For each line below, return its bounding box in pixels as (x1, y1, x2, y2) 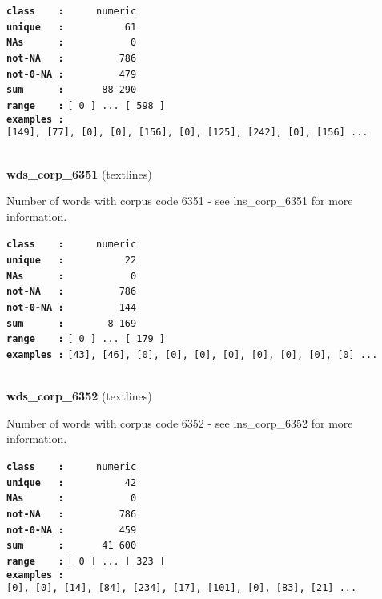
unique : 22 (6, 254, 137, 266)
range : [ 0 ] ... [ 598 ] (6, 99, 166, 111)
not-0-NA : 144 (6, 301, 137, 313)
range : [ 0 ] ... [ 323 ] (6, 555, 166, 567)
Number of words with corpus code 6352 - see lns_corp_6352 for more (6, 414, 353, 431)
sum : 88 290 (6, 84, 137, 96)
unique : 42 (6, 476, 137, 488)
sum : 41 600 (6, 540, 137, 552)
